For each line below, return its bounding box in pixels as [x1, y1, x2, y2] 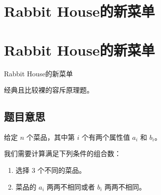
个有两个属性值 [81, 131, 130, 142]
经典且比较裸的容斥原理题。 [4, 85, 94, 95]
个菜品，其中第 [26, 131, 75, 142]
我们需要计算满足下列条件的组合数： [4, 148, 121, 159]
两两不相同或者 [46, 181, 95, 192]
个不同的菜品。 [37, 165, 86, 175]
